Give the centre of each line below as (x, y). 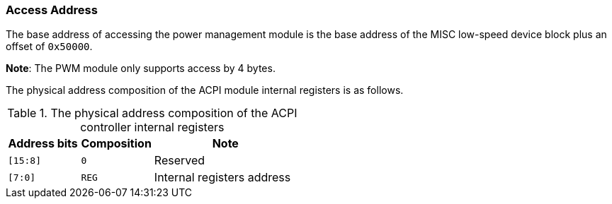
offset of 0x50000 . (49, 47)
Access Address (52, 10)
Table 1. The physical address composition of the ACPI (152, 113)
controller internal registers (152, 127)
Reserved (180, 161)
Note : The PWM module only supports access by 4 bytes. (141, 68)
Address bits (43, 144)
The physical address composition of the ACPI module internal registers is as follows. (205, 90)
